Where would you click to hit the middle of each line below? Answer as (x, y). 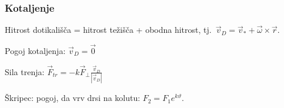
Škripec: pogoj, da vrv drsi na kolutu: (73, 98)
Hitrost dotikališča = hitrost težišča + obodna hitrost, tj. (108, 30)
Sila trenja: (25, 71)
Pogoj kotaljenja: (35, 51)
